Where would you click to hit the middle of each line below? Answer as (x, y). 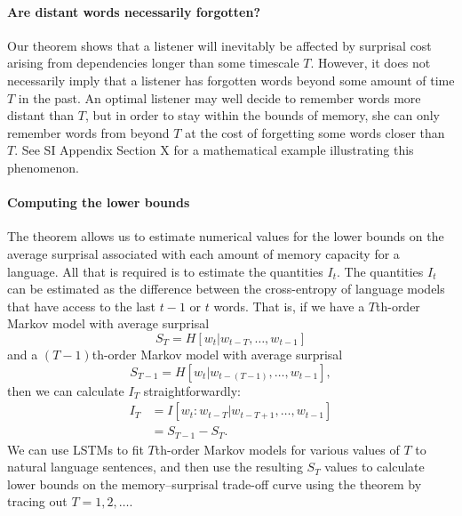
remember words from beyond (88, 132)
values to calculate (374, 467)
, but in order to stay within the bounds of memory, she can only (263, 115)
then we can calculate (66, 390)
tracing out (37, 501)
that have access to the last (82, 306)
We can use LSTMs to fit (76, 449)
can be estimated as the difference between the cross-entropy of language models (226, 289)
